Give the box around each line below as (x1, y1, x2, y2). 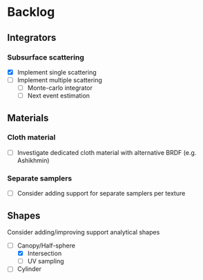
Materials (7, 112, 49, 124)
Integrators (7, 32, 57, 44)
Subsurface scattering (7, 53, 84, 62)
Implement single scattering (17, 68, 97, 76)
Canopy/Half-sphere (17, 241, 76, 250)
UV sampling (27, 257, 64, 265)
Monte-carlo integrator (27, 84, 93, 92)
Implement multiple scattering (17, 75, 102, 84)
